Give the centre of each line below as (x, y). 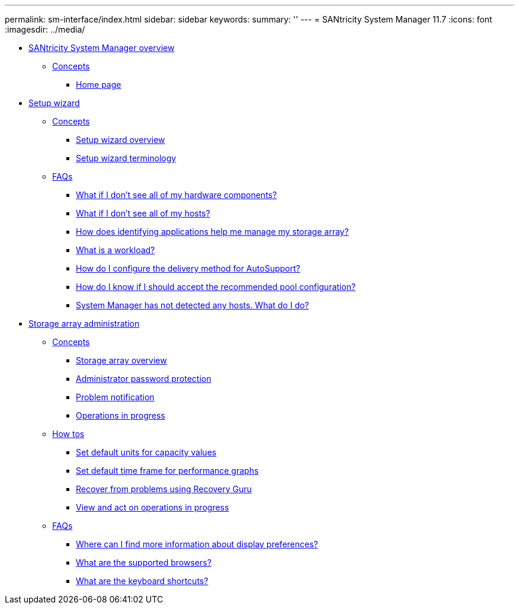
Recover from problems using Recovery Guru (164, 489)
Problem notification (115, 397)
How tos (68, 434)
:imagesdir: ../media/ (45, 29)
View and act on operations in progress (153, 507)
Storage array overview (121, 360)
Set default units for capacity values (146, 452)
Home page (99, 85)
